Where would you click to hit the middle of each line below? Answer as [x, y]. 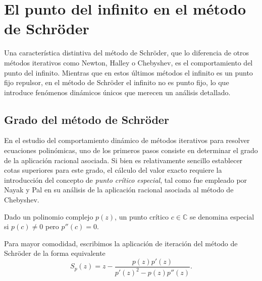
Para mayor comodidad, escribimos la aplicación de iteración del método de [121, 243]
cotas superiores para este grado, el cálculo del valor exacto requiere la [113, 170]
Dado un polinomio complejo [49, 216]
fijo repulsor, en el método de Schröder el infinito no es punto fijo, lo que [117, 82]
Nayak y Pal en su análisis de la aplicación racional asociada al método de [119, 190]
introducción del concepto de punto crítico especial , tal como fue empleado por [126, 180]
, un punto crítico [142, 216]
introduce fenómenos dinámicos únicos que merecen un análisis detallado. [117, 92]
